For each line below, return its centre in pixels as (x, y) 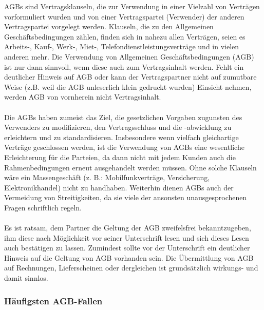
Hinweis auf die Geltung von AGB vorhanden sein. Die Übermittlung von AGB (129, 257)
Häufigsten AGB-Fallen (53, 301)
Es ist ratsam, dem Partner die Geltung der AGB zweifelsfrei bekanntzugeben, (128, 228)
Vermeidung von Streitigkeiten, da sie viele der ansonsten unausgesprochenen (126, 197)
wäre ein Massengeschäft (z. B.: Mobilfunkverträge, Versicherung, (107, 177)
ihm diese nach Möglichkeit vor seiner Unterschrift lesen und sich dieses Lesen (127, 237)
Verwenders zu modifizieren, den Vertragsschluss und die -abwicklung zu (118, 127)
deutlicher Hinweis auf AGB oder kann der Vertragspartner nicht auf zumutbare (130, 77)
